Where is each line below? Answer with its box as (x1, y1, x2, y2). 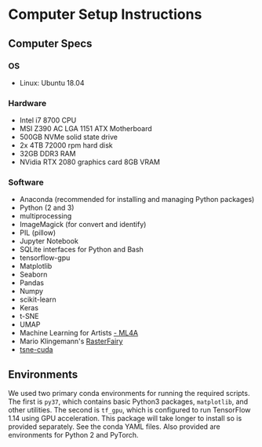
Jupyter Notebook (19, 236, 78, 246)
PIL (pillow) (19, 228, 56, 237)
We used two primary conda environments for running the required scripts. (8, 389, 250, 398)
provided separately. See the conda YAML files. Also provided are (8, 422, 221, 431)
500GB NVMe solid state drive (19, 132, 118, 142)
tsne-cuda (19, 345, 53, 354)
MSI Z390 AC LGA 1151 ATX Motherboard (19, 124, 153, 134)
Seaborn (19, 269, 48, 280)
